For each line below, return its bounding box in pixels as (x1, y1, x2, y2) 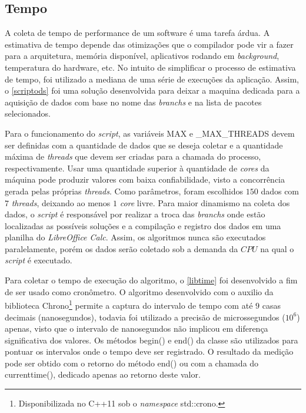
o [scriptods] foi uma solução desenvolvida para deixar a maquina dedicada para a (5, 84, 300, 97)
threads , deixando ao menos (11, 196, 111, 209)
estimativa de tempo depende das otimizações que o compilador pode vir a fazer (5, 38, 294, 50)
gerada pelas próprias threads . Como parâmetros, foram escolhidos (5, 184, 244, 197)
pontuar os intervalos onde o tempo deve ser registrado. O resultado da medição (5, 345, 294, 358)
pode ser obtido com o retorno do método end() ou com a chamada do (5, 356, 259, 369)
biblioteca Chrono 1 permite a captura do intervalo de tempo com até (5, 298, 253, 311)
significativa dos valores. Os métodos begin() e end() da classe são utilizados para (5, 333, 298, 346)
